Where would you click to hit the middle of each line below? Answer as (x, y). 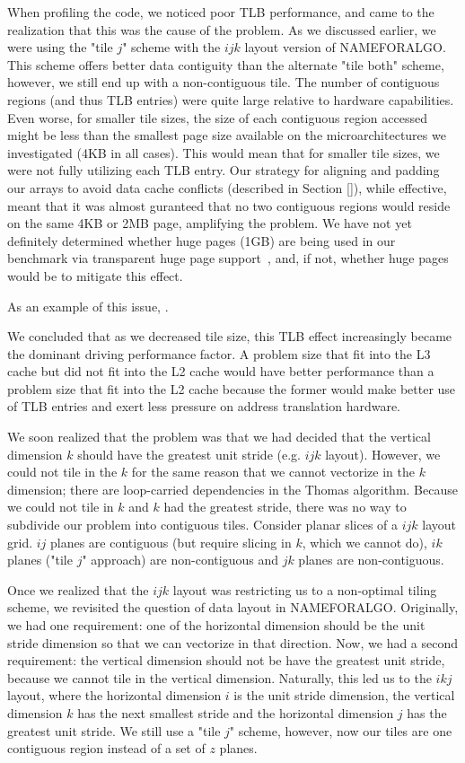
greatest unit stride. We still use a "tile (114, 730)
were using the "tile (60, 47)
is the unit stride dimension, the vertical (344, 695)
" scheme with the (171, 47)
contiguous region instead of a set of (106, 748)
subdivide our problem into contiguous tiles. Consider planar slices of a (203, 525)
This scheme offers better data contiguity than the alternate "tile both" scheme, (226, 64)
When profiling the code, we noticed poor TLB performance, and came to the (221, 12)
